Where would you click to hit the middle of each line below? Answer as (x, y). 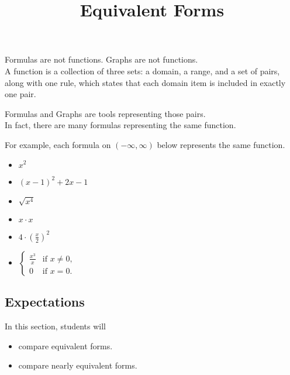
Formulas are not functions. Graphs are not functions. (101, 59)
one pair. (20, 94)
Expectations (45, 302)
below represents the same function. (221, 144)
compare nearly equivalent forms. (78, 365)
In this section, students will (55, 326)
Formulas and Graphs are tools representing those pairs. (105, 113)
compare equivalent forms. (65, 345)
